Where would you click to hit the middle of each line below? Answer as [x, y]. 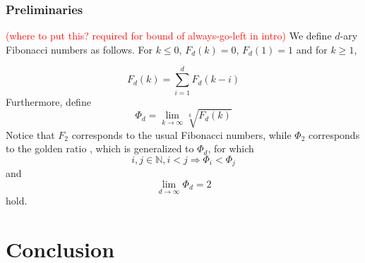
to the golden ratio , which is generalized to [100, 148]
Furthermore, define [48, 101]
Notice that [30, 134]
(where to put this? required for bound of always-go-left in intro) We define [169, 36]
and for [312, 49]
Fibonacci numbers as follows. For [79, 49]
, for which [231, 148]
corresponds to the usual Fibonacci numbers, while [181, 134]
